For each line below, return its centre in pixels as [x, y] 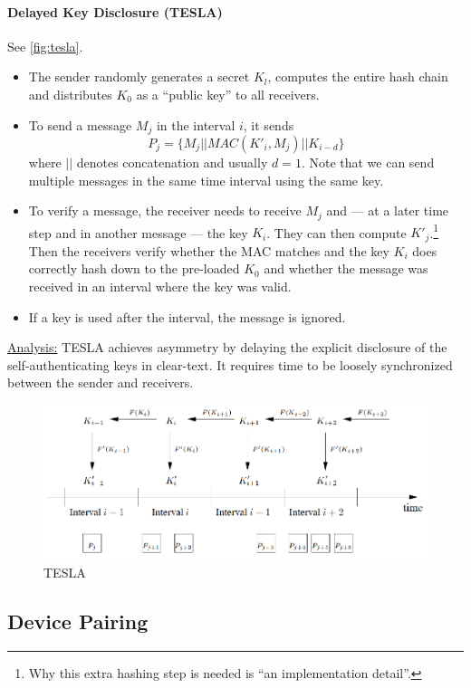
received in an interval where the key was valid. [160, 286]
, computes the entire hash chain [358, 76]
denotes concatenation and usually [172, 162]
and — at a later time [388, 210]
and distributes [70, 94]
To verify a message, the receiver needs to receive [165, 210]
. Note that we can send [368, 162]
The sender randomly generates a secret [139, 76]
